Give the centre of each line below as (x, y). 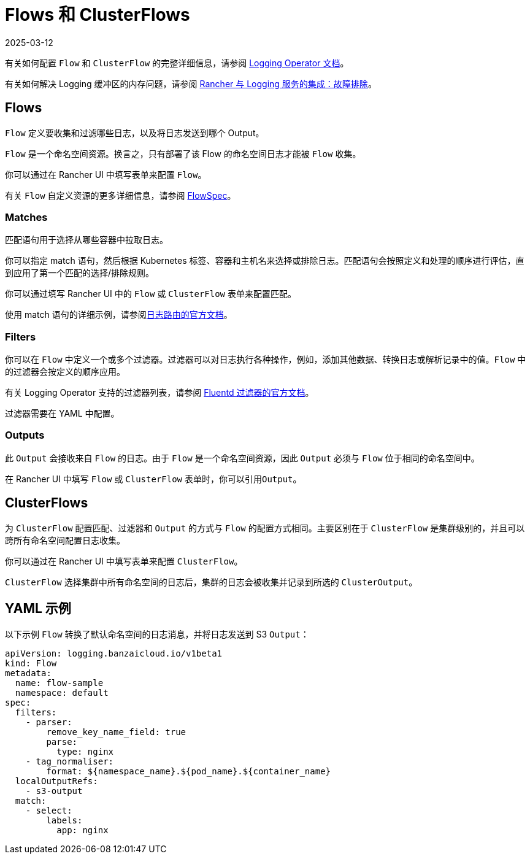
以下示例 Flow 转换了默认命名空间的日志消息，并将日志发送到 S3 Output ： (157, 634)
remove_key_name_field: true (116, 732)
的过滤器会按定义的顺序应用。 (65, 372)
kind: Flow (31, 663)
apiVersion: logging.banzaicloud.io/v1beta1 (114, 653)
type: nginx (85, 751)
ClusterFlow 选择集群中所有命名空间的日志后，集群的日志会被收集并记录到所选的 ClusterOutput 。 (211, 582)
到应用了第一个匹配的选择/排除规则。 (80, 273)
